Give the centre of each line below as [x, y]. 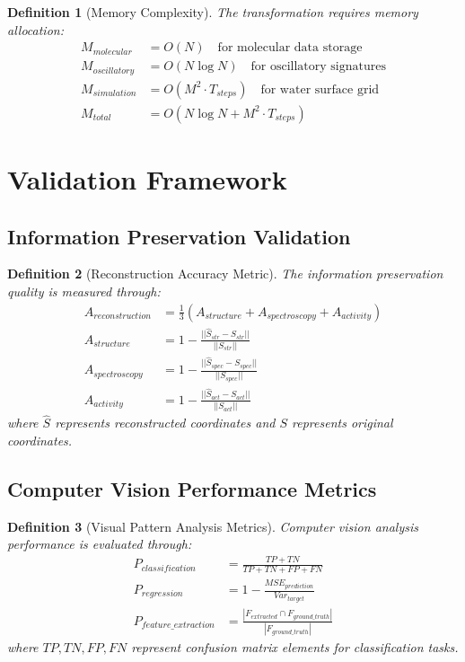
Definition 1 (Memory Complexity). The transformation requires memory [213, 12]
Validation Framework [147, 178]
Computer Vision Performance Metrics [192, 488]
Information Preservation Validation [179, 236]
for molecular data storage [290, 48]
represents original [342, 423]
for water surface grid [320, 89]
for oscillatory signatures [318, 67]
